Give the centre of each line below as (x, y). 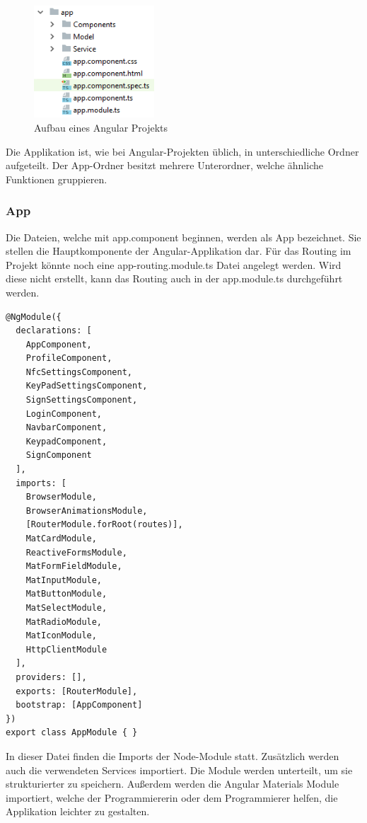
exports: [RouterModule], (77, 691)
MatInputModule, (64, 580)
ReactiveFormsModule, (76, 552)
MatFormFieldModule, (74, 566)
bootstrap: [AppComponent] (79, 705)
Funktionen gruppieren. (57, 179)
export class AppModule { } (72, 733)
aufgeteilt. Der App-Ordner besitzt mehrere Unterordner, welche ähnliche (164, 165)
